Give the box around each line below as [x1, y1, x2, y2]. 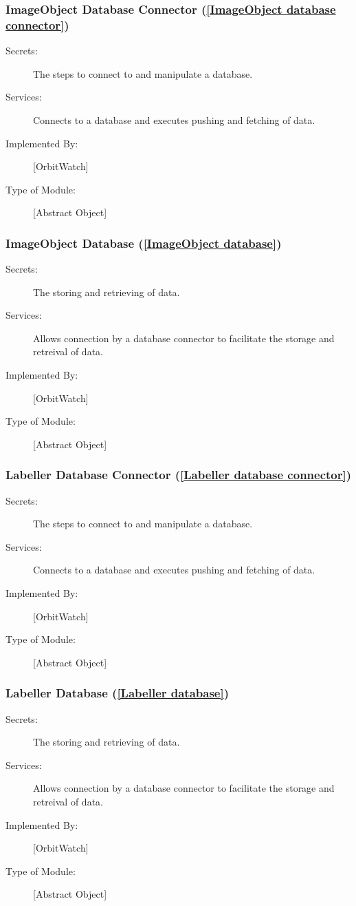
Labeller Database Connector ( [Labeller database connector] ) [5, 466, 352, 483]
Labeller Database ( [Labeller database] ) [5, 684, 230, 702]
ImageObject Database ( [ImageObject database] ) [5, 234, 282, 251]
